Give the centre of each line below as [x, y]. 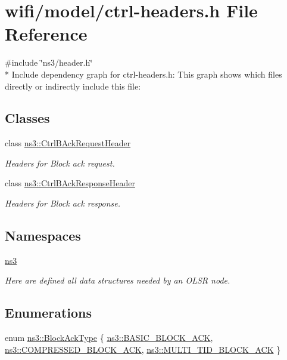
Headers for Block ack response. [63, 203]
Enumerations [49, 313]
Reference [46, 34]
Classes [27, 118]
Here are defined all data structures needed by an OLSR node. [118, 280]
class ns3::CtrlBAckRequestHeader [68, 143]
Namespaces [43, 236]
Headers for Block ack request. [60, 163]
